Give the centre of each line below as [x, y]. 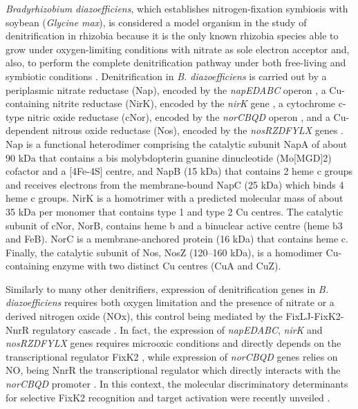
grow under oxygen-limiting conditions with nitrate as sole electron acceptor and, [178, 49]
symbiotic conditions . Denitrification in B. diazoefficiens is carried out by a [166, 76]
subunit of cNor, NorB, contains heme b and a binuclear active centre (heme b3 [174, 225]
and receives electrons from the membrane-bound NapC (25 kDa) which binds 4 [175, 184]
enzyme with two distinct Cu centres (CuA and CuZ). [167, 266]
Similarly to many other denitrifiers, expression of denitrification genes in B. [167, 288]
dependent [28, 130]
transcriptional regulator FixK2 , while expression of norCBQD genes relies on [172, 356]
